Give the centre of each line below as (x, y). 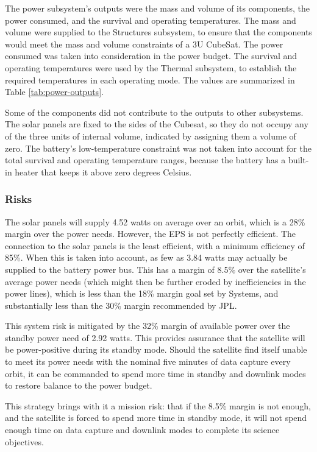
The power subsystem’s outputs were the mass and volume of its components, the (158, 8)
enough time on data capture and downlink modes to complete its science (142, 430)
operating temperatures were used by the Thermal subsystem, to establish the (151, 67)
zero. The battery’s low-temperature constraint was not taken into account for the (158, 148)
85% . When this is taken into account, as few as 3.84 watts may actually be (146, 257)
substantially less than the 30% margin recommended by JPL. (121, 305)
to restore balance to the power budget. (79, 385)
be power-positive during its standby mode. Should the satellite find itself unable (156, 349)
